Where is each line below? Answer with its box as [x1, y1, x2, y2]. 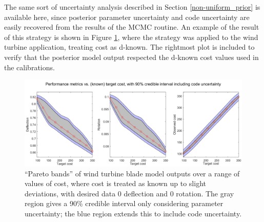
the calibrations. [4, 62, 55, 72]
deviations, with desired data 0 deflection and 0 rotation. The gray [25, 188, 234, 198]
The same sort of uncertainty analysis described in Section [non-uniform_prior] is [4, 2, 260, 12]
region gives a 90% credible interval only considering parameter [25, 198, 224, 209]
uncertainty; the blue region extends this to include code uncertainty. [25, 208, 242, 219]
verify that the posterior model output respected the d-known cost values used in [4, 51, 259, 62]
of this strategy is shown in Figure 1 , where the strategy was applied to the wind [4, 31, 258, 42]
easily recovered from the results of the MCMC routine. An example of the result [4, 22, 259, 32]
